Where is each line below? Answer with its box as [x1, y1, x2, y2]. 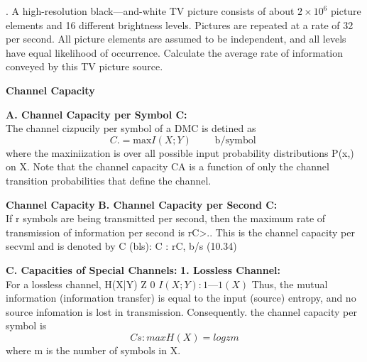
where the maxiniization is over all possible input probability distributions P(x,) [6, 145, 354, 160]
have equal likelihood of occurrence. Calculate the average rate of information [6, 45, 344, 60]
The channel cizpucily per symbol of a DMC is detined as [6, 121, 256, 136]
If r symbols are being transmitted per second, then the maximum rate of [6, 211, 326, 226]
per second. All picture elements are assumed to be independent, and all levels [6, 31, 346, 46]
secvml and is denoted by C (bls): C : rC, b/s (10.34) [6, 238, 237, 253]
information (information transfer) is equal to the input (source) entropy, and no [6, 290, 356, 305]
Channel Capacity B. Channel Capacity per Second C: [6, 197, 278, 212]
